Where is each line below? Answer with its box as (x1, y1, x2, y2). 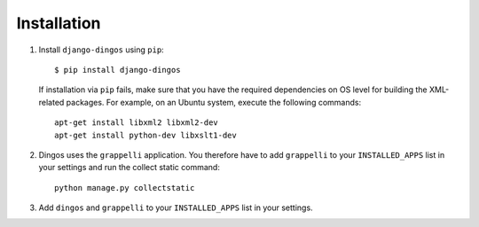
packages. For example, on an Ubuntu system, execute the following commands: (66, 97, 362, 107)
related (38, 97, 65, 107)
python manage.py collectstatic (54, 183, 195, 192)
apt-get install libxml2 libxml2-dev (54, 118, 219, 128)
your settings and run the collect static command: (38, 162, 221, 173)
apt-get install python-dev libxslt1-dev (54, 129, 237, 140)
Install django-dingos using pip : (38, 44, 164, 55)
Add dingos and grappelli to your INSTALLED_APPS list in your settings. (38, 202, 314, 213)
